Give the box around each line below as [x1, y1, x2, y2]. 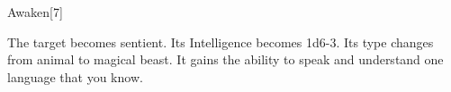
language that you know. [7, 67, 143, 86]
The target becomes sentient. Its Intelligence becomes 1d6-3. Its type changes [7, 32, 434, 51]
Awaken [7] [7, 3, 63, 21]
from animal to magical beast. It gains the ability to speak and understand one [7, 50, 444, 69]
